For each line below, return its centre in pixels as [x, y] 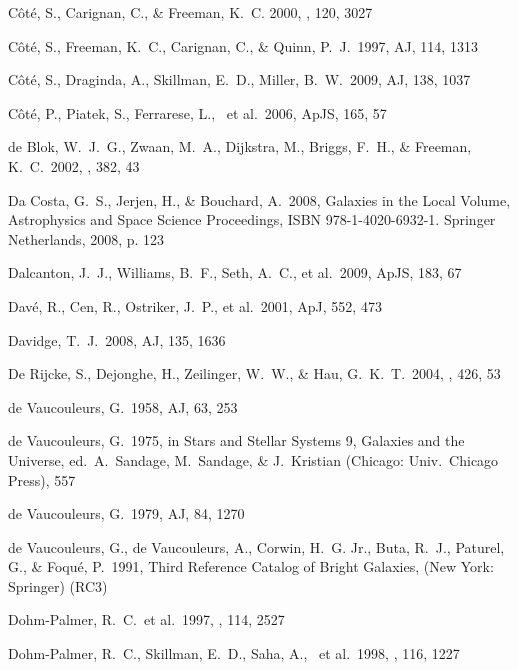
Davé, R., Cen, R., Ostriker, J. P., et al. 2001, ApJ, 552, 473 [195, 305]
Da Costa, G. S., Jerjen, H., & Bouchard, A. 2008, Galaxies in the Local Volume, [259, 199]
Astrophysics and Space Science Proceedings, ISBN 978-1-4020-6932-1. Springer [252, 219]
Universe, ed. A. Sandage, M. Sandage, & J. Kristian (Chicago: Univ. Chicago [253, 459]
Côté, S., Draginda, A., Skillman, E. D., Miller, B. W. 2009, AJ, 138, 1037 [239, 79]
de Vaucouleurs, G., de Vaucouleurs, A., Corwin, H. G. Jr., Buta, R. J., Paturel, [256, 546]
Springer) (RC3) [58, 585]
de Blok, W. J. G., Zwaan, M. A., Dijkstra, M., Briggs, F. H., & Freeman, [240, 146]
